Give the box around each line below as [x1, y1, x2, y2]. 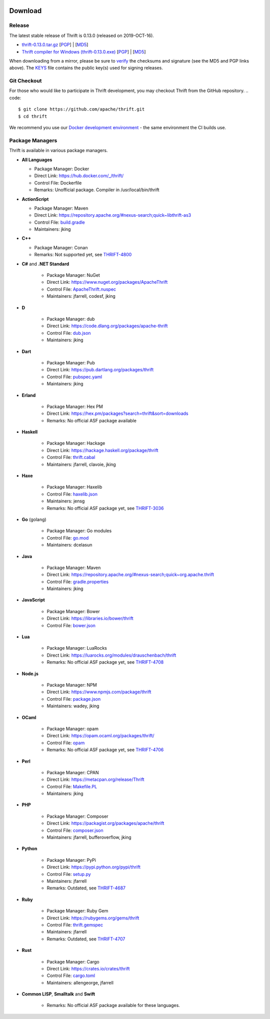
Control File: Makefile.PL [46, 783, 97, 789]
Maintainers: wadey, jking [46, 703, 99, 709]
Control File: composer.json [46, 827, 103, 833]
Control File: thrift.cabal [46, 454, 95, 460]
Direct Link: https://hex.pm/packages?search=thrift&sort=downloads [46, 410, 188, 416]
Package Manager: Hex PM [46, 403, 103, 409]
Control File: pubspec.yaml [46, 373, 102, 380]
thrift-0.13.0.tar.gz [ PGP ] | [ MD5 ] [21, 42, 88, 48]
